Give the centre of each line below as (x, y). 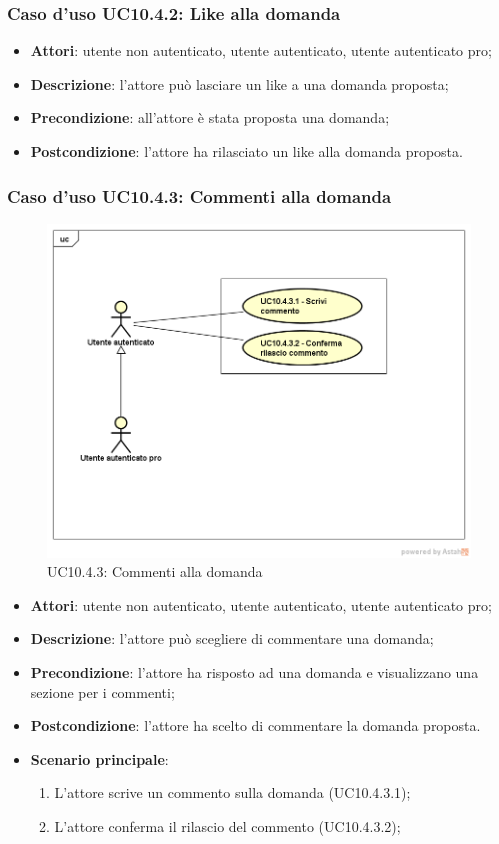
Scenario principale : (99, 758)
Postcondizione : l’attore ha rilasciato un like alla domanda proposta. (246, 151)
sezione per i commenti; (102, 691)
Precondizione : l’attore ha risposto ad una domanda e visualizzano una (254, 672)
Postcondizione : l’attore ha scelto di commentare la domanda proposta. (255, 725)
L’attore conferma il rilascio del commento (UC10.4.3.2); (227, 826)
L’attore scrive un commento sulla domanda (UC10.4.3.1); (232, 792)
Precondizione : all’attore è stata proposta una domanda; (210, 117)
